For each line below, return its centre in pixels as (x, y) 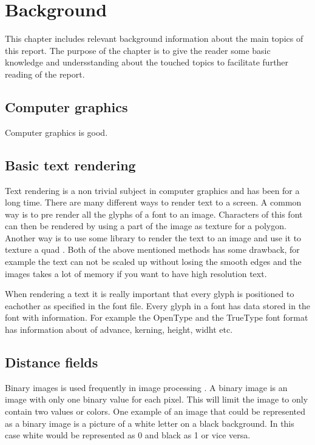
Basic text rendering (70, 165)
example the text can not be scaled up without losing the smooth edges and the (153, 262)
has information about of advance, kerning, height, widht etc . (119, 330)
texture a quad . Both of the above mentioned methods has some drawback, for (152, 249)
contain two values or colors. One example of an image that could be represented (155, 411)
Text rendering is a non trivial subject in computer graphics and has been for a (152, 190)
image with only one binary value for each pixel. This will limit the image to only (157, 399)
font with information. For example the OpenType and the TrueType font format (157, 317)
